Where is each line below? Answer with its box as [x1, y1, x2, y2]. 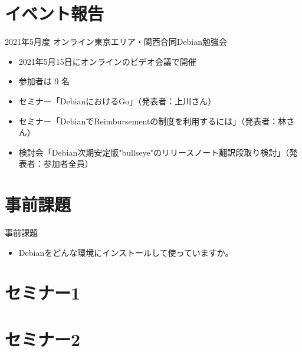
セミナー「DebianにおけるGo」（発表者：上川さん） [18, 94, 216, 107]
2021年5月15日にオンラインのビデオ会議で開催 [18, 55, 196, 67]
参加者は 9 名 [18, 75, 70, 87]
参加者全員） [43, 157, 93, 170]
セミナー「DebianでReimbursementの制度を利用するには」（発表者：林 [18, 114, 287, 127]
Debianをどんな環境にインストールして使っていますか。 [18, 246, 234, 258]
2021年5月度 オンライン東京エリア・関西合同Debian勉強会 [5, 35, 228, 48]
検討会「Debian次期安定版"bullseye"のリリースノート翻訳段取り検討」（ [18, 146, 290, 158]
